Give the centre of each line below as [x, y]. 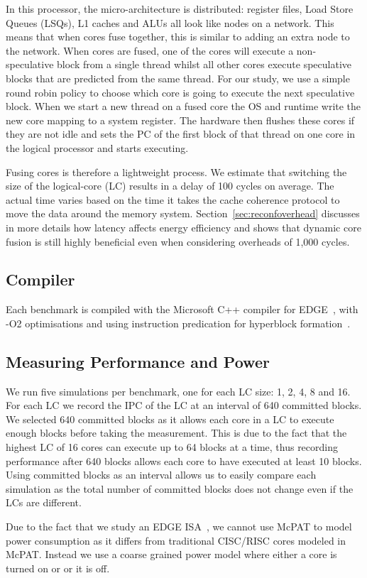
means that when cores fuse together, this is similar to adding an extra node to [178, 37]
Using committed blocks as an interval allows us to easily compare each [161, 475]
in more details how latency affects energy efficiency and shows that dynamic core [183, 227]
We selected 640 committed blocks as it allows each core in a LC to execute [170, 419]
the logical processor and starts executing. [97, 147]
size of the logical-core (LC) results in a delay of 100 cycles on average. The [170, 186]
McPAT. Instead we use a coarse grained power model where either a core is [171, 554]
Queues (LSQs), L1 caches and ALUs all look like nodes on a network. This [170, 22]
